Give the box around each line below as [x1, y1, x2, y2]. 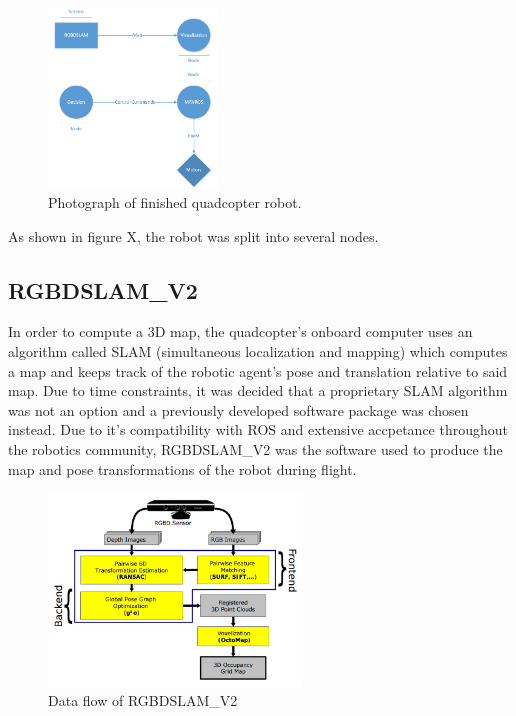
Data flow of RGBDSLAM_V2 [48, 690, 238, 711]
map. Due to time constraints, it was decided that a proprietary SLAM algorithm [8, 380, 508, 401]
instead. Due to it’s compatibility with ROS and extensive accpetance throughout [8, 419, 509, 440]
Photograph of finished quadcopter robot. [48, 192, 302, 213]
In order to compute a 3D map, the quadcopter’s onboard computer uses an [8, 321, 473, 342]
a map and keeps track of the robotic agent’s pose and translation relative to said [8, 360, 508, 381]
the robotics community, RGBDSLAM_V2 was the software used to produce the [8, 439, 503, 460]
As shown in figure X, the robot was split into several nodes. [8, 225, 379, 246]
